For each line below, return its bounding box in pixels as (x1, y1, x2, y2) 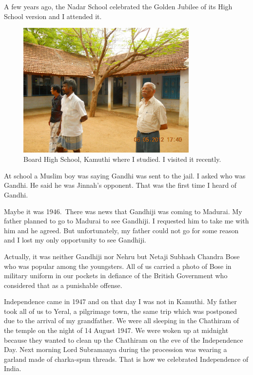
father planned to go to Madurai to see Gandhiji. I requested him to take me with (4, 216, 249, 226)
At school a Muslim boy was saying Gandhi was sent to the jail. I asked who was (4, 170, 246, 180)
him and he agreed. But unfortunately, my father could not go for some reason (4, 225, 239, 235)
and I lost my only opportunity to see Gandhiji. (4, 235, 146, 245)
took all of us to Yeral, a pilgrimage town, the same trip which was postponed (4, 306, 237, 316)
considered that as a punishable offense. (4, 280, 122, 290)
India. (4, 363, 21, 374)
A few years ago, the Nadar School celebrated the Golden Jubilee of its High (4, 1, 233, 11)
